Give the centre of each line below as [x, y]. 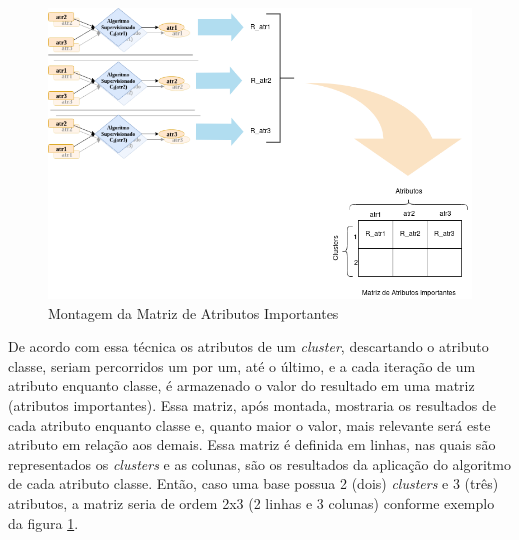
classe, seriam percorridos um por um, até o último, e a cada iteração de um [242, 365]
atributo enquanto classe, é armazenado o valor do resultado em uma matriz [241, 385]
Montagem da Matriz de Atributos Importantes [193, 312]
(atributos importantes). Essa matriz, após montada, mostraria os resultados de [252, 405]
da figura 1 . [43, 522]
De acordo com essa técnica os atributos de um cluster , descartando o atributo [248, 346]
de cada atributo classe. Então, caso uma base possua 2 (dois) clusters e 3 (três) [253, 483]
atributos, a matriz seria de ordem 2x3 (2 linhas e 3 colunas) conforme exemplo [251, 502]
